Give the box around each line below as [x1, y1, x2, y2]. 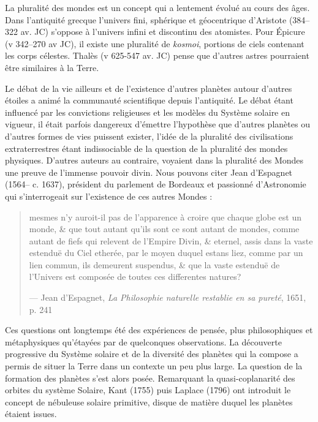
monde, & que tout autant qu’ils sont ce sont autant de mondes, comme [29, 222, 300, 235]
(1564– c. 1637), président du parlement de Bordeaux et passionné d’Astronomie [5, 178, 306, 190]
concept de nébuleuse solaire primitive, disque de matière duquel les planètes [5, 395, 293, 408]
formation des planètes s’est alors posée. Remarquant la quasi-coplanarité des [5, 371, 295, 384]
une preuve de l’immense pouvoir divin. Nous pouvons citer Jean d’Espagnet [5, 165, 293, 178]
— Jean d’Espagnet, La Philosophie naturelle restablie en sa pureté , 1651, [29, 291, 306, 304]
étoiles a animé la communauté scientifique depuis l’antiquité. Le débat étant [5, 94, 293, 107]
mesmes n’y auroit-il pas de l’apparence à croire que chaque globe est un [29, 210, 301, 223]
